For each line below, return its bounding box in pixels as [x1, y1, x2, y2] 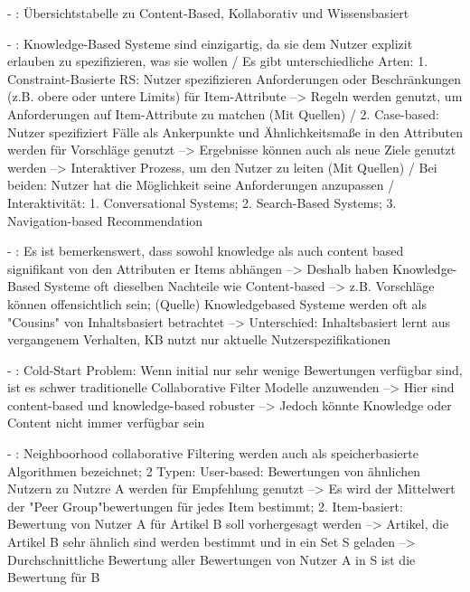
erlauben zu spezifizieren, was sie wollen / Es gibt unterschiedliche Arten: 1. [7, 52, 428, 70]
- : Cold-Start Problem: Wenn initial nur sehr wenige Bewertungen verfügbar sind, [7, 360, 463, 379]
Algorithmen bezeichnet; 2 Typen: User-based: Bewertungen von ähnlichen [7, 461, 421, 480]
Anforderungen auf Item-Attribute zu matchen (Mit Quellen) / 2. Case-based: [7, 104, 439, 123]
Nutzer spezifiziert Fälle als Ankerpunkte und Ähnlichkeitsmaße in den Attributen [7, 122, 463, 141]
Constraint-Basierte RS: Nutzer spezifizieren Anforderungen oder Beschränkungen [7, 69, 462, 88]
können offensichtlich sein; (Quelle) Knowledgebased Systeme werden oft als [7, 294, 427, 313]
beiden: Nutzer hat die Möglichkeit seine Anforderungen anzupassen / [7, 175, 395, 194]
